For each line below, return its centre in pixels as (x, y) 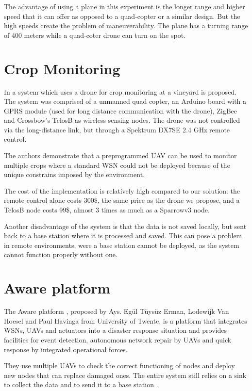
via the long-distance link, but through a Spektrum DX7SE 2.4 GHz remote (117, 129)
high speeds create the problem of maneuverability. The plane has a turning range (126, 25)
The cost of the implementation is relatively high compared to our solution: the (122, 190)
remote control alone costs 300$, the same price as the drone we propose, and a (122, 200)
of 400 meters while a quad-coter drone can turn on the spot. (95, 35)
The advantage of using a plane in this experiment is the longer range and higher (125, 6)
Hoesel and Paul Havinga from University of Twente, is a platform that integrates (126, 320)
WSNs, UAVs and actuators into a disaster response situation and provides (115, 330)
